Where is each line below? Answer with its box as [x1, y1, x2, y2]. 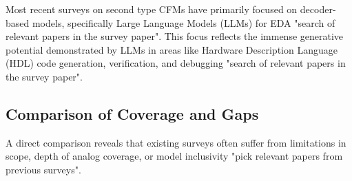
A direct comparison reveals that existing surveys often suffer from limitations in [6, 135, 346, 149]
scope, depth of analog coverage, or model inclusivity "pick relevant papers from [6, 149, 343, 163]
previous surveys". [6, 162, 81, 176]
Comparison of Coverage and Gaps [6, 103, 259, 124]
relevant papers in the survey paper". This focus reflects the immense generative [6, 29, 344, 43]
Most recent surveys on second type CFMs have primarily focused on [6, 2, 298, 16]
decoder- [300, 2, 336, 16]
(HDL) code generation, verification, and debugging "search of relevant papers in [6, 56, 346, 70]
